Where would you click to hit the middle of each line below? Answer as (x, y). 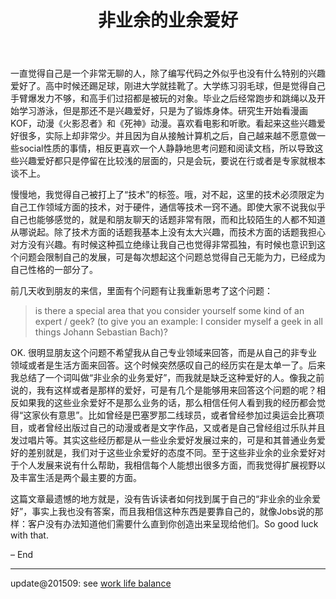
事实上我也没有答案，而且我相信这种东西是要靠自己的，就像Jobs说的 (173, 512)
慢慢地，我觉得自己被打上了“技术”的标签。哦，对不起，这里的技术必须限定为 (167, 195)
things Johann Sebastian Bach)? (101, 332)
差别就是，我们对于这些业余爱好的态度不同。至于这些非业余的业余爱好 (172, 453)
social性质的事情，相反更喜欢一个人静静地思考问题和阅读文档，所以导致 (166, 148)
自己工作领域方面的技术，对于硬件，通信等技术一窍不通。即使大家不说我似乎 (168, 207)
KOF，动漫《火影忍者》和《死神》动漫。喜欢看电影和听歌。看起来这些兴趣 (163, 123)
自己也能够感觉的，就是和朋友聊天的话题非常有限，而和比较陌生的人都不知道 (168, 220)
